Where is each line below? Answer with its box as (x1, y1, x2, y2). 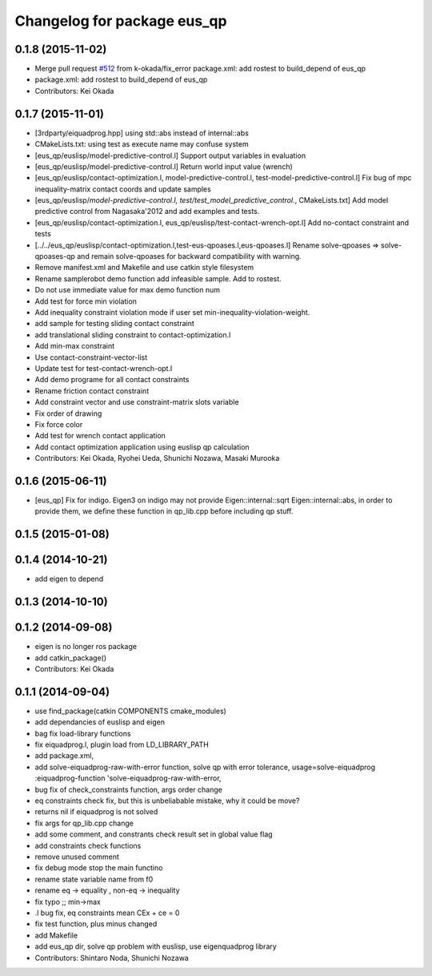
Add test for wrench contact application (34, 431, 166, 441)
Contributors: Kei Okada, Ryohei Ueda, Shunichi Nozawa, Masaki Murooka (34, 454, 280, 463)
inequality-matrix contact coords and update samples (34, 184, 211, 194)
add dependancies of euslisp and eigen (34, 717, 166, 727)
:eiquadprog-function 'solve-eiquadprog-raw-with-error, (34, 773, 222, 783)
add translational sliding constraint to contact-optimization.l (34, 329, 231, 340)
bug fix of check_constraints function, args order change (34, 784, 223, 794)
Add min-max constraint (34, 341, 115, 351)
